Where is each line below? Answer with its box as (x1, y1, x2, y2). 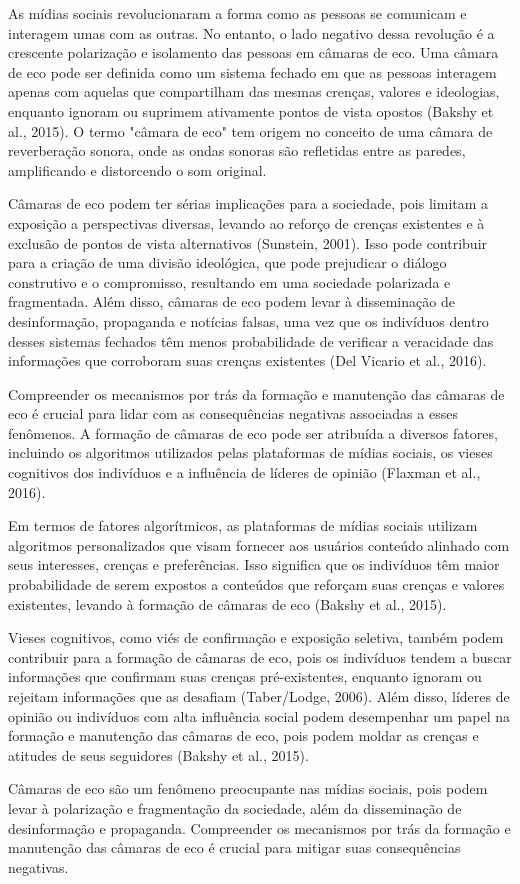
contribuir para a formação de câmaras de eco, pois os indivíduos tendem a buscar (8, 646, 512, 667)
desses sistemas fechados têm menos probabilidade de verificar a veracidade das (8, 330, 494, 351)
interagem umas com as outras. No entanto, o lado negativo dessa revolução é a (8, 22, 495, 43)
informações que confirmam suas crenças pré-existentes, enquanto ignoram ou (8, 666, 482, 687)
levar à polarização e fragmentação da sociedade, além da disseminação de (8, 797, 462, 818)
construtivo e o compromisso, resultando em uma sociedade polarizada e (8, 271, 451, 292)
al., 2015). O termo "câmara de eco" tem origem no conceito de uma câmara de (8, 120, 493, 141)
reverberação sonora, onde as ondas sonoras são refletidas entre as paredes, (8, 140, 466, 161)
